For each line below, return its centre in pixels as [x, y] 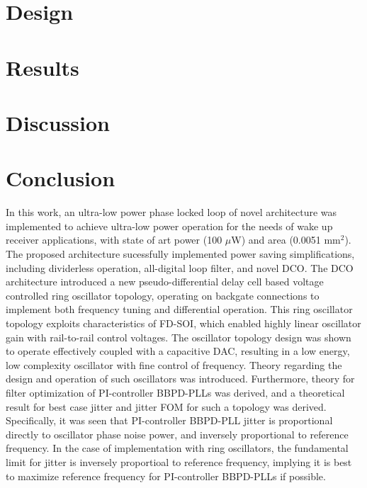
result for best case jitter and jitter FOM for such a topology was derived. [166, 406]
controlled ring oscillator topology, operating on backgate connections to [163, 295]
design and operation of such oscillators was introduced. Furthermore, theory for [180, 379]
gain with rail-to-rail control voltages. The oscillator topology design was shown [179, 337]
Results [43, 67]
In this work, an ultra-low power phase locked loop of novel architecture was [171, 212]
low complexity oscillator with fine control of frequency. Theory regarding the [174, 364]
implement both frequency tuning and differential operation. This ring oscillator [179, 309]
